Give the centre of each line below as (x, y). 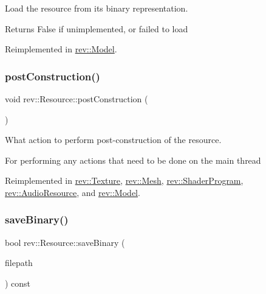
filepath (19, 263)
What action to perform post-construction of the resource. (113, 140)
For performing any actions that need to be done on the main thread (133, 160)
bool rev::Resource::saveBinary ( (65, 242)
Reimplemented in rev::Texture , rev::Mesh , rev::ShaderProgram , (124, 180)
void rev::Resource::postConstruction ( (77, 99)
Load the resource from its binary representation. (97, 8)
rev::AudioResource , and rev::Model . (73, 192)
